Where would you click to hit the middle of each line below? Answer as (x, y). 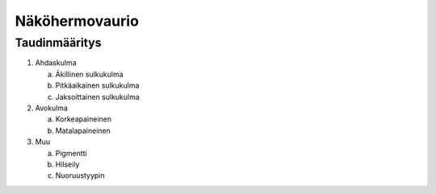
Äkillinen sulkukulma (90, 74)
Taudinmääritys (58, 43)
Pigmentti (71, 153)
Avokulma (52, 108)
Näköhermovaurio (77, 21)
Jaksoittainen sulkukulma (98, 97)
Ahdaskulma (56, 63)
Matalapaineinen (83, 130)
